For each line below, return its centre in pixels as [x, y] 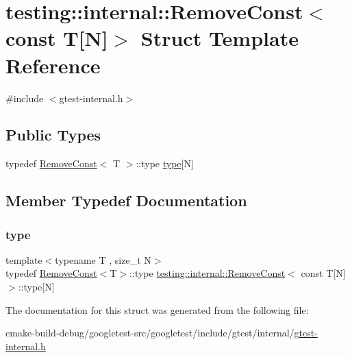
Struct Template [220, 38]
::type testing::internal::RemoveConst [208, 273]
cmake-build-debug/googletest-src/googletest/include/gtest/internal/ [150, 333]
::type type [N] [165, 163]
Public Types [53, 135]
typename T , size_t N [103, 259]
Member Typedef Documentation [126, 200]
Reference [53, 65]
